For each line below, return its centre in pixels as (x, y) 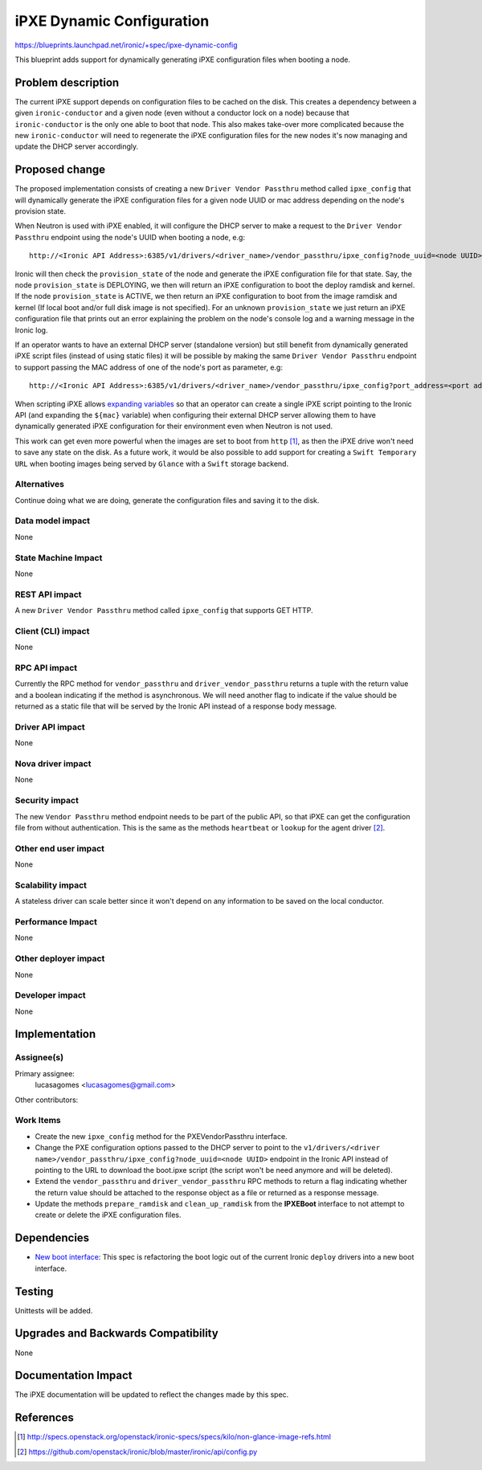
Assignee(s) (39, 1058)
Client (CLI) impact (52, 631)
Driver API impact (50, 727)
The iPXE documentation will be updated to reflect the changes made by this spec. (152, 1394)
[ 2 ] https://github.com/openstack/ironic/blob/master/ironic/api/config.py (137, 1452)
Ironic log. (31, 330)
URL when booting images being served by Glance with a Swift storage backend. (152, 463)
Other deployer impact (60, 958)
